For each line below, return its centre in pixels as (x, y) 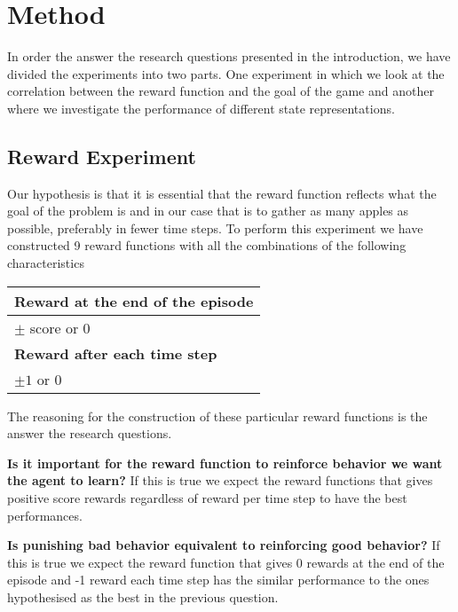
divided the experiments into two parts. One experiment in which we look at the (226, 73)
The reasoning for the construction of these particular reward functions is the (217, 416)
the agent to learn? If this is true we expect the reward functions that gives (220, 480)
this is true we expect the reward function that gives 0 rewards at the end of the (226, 562)
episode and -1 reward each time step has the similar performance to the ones (218, 580)
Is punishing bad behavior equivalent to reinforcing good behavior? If (224, 545)
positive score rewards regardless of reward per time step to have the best (207, 498)
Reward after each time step (116, 353)
